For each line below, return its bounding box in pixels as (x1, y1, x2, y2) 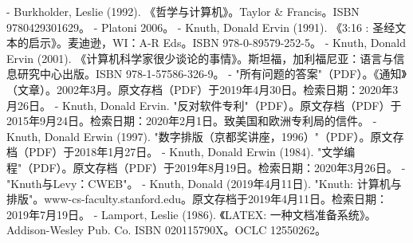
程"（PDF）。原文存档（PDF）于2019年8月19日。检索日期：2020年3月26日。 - (6, 159, 406, 175)
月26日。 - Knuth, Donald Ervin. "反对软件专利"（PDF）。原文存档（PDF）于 (6, 96, 402, 113)
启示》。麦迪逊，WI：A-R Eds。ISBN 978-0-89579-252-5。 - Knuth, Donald (28, 34, 406, 51)
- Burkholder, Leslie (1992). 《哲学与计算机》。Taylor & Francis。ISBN (6, 3, 360, 19)
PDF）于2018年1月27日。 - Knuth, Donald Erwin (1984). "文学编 (28, 143, 356, 160)
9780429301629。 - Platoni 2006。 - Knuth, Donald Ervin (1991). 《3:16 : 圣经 (6, 18, 395, 35)
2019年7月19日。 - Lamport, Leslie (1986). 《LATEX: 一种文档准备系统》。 (6, 206, 376, 222)
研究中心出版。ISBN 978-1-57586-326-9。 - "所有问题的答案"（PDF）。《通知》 (17, 65, 407, 82)
